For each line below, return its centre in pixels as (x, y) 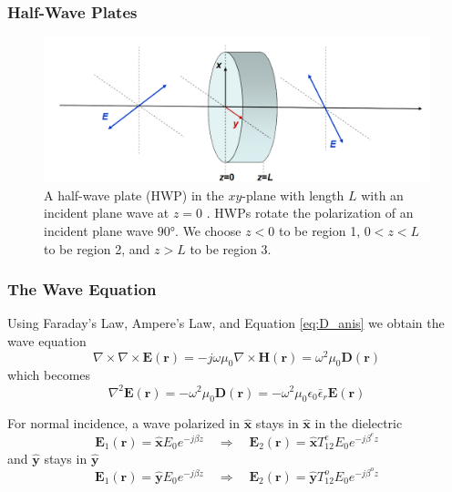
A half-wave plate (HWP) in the (134, 195)
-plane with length (293, 195)
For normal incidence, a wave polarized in (124, 423)
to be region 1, (319, 231)
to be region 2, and (97, 248)
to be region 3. (231, 248)
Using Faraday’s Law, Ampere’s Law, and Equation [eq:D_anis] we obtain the (226, 323)
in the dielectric (359, 423)
